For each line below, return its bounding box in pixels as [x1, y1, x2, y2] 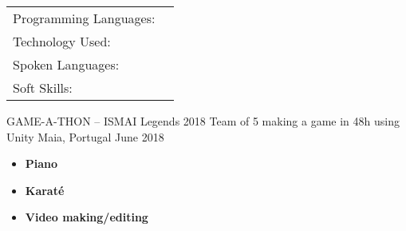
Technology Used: [13, 32, 111, 50]
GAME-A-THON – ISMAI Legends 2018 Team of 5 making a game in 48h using [6, 113, 400, 129]
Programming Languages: [13, 9, 156, 27]
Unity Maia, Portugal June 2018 [6, 128, 164, 145]
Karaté [25, 181, 65, 198]
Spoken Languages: [13, 55, 120, 74]
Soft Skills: [13, 78, 73, 97]
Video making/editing [25, 209, 148, 225]
